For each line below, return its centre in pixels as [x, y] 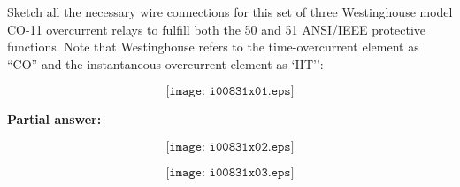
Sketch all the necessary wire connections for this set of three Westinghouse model [230, 12]
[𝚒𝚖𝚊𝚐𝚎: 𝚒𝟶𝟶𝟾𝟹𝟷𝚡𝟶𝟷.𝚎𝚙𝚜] [230, 92]
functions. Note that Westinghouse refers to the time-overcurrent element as [213, 47]
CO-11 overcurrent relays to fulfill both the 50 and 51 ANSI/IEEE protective [216, 29]
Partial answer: [54, 119]
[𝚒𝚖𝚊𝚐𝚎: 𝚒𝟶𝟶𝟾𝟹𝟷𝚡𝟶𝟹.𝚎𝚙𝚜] [230, 172]
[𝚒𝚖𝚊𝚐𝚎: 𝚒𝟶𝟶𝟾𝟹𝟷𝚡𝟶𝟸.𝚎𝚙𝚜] [230, 147]
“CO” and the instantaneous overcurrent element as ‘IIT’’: [165, 63]
